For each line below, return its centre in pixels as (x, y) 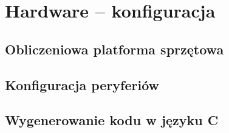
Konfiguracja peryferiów (82, 84)
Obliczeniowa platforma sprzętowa (114, 49)
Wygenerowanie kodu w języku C (112, 120)
